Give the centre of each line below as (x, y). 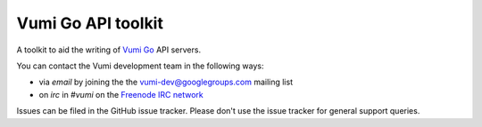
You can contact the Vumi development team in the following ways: (140, 66)
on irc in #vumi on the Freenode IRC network (121, 94)
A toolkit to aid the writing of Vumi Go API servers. (108, 50)
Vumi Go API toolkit (90, 23)
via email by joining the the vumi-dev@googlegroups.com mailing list (166, 82)
